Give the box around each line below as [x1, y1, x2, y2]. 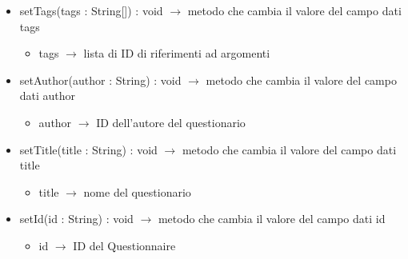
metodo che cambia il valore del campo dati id [158, 210, 386, 227]
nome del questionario [83, 183, 191, 200]
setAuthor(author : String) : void [19, 71, 182, 88]
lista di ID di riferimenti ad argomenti [83, 45, 270, 62]
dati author [19, 87, 76, 104]
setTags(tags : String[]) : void [19, 2, 163, 18]
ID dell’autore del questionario [96, 114, 246, 130]
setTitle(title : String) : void [19, 141, 158, 157]
